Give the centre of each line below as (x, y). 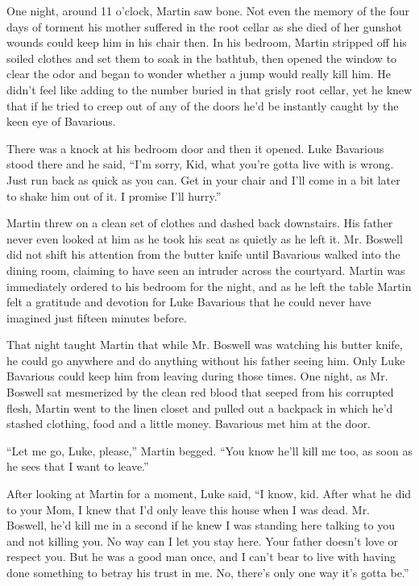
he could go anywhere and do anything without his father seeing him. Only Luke (206, 360)
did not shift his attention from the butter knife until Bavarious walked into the (203, 254)
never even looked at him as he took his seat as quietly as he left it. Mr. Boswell (205, 238)
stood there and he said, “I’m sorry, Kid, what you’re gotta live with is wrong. (200, 164)
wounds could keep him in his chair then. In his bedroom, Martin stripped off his (207, 42)
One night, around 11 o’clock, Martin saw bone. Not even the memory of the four (208, 10)
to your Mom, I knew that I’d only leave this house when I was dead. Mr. (189, 509)
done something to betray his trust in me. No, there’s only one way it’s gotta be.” (208, 572)
